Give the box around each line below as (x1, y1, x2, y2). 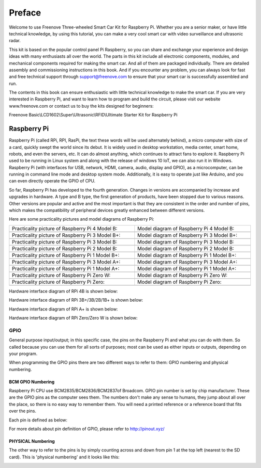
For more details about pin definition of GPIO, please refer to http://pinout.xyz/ (9, 426, 165, 432)
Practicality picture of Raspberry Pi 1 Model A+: (12, 265, 119, 272)
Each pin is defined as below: (9, 417, 68, 423)
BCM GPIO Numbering (9, 379, 55, 385)
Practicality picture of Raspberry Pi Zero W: (12, 272, 111, 278)
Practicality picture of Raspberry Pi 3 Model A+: (12, 258, 121, 265)
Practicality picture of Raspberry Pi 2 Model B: (12, 245, 117, 252)
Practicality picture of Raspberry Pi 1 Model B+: (12, 252, 119, 258)
